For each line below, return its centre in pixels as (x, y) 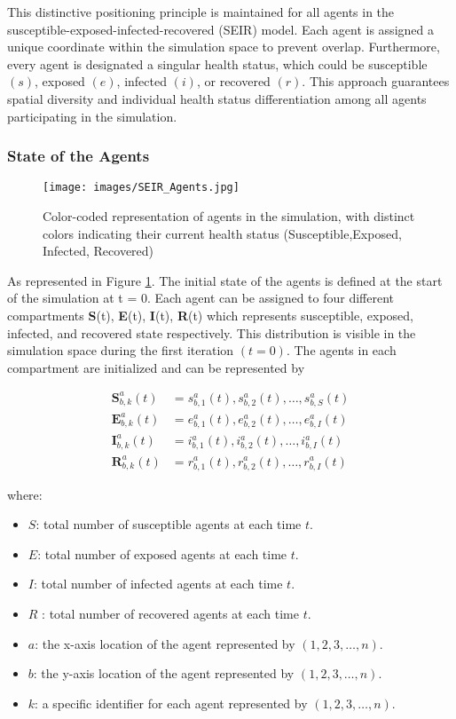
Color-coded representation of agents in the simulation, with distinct (229, 216)
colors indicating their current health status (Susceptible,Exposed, (222, 233)
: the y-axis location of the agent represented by (164, 673)
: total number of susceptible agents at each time (169, 524)
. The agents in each (341, 350)
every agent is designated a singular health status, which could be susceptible (217, 63)
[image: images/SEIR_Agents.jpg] (141, 188)
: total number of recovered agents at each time (170, 614)
